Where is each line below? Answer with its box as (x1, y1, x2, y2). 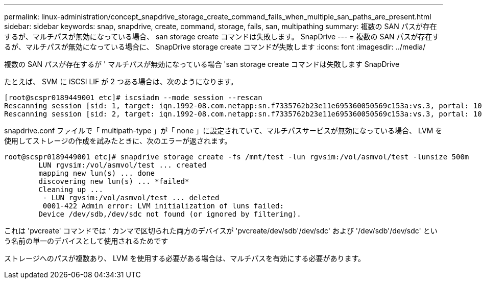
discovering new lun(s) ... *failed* (38, 177, 189, 185)
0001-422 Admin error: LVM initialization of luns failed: (42, 202, 284, 210)
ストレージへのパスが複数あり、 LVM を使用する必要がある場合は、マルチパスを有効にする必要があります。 (4, 254, 366, 263)
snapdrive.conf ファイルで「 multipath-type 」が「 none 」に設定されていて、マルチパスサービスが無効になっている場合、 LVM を (4, 126, 443, 135)
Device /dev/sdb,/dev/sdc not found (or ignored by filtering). (38, 210, 301, 218)
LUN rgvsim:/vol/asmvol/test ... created (38, 161, 207, 169)
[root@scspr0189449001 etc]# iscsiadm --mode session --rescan (4, 93, 262, 102)
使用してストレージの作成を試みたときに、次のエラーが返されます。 (4, 136, 232, 145)
